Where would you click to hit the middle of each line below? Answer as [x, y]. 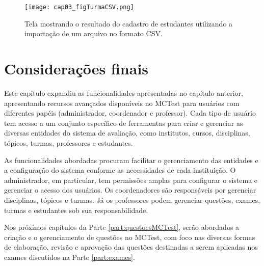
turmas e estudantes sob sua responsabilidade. [76, 210]
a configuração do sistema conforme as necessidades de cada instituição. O [120, 170]
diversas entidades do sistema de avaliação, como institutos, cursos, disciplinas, [127, 133]
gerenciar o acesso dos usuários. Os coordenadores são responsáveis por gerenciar [130, 190]
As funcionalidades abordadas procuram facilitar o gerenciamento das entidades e [131, 160]
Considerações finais [76, 69]
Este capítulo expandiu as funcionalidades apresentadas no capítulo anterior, [124, 92]
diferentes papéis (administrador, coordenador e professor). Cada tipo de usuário [130, 113]
